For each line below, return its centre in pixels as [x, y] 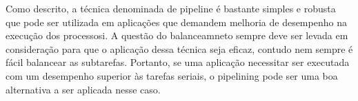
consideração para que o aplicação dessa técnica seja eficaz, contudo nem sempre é [179, 48]
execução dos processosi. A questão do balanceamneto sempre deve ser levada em [177, 35]
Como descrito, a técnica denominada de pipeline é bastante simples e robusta [171, 8]
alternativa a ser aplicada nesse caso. [83, 89]
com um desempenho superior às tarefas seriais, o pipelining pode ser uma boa [172, 75]
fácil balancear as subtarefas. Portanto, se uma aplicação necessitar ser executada [178, 62]
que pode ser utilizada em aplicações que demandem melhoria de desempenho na [176, 22]
